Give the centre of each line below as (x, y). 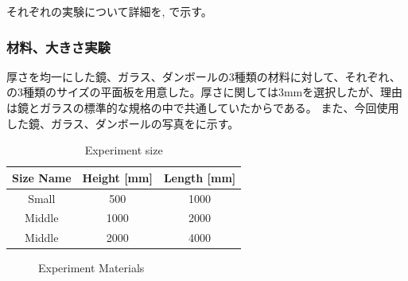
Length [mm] (200, 177)
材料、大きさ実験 (58, 47)
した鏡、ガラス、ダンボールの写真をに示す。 (123, 123)
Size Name (42, 177)
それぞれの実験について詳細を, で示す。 (109, 11)
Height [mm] (117, 177)
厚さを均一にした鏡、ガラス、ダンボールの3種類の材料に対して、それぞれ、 (204, 76)
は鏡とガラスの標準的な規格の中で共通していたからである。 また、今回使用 (203, 107)
